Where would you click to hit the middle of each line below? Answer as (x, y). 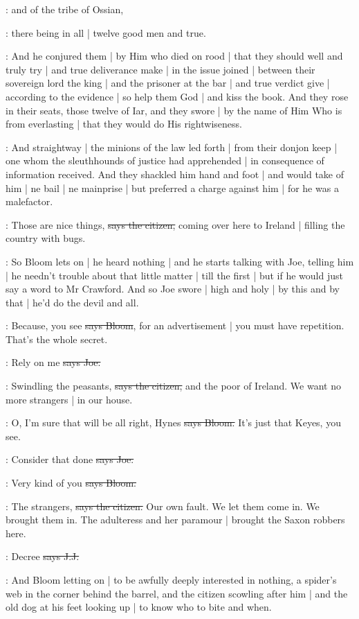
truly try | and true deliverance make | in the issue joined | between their (160, 69)
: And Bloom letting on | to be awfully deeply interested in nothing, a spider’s (171, 579)
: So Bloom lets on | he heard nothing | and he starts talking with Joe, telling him (180, 261)
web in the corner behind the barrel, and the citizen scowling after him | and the (177, 593)
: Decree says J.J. (43, 556)
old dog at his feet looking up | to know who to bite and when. (139, 607)
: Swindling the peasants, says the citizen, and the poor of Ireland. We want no (173, 386)
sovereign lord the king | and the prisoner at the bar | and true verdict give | (168, 83)
